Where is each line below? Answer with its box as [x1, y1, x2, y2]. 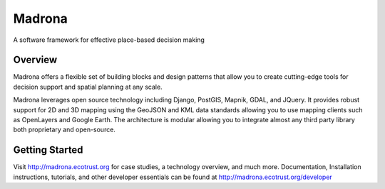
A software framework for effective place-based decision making [13, 36, 205, 44]
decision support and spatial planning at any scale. [13, 82, 163, 91]
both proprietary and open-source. [13, 125, 115, 134]
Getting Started [13, 144, 83, 156]
